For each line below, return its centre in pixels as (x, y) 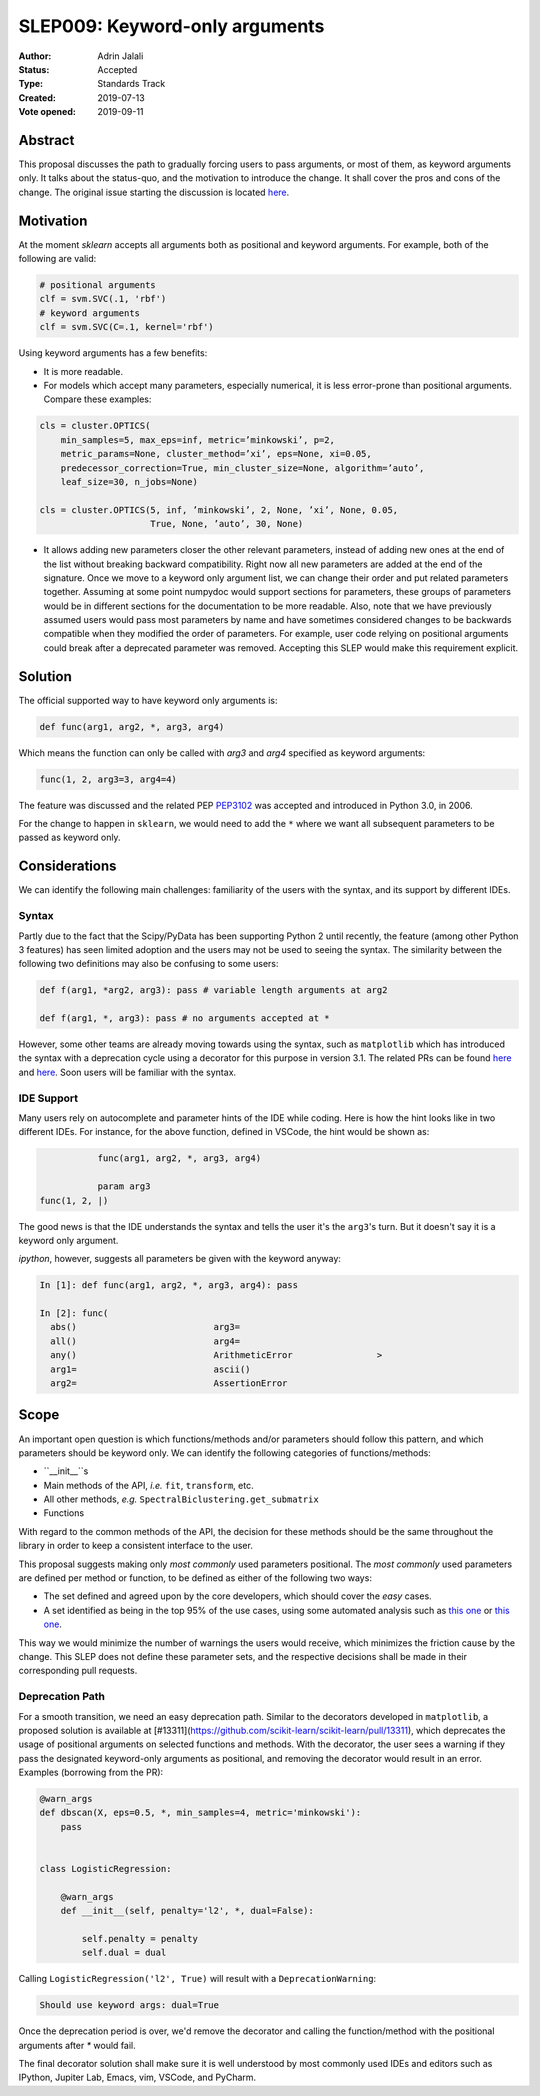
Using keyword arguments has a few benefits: (113, 353)
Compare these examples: (97, 399)
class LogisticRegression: (105, 1868)
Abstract (46, 140)
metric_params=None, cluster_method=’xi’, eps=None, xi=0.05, (216, 454)
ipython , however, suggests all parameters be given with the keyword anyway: (180, 1259)
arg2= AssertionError (169, 1383)
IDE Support (48, 1098)
